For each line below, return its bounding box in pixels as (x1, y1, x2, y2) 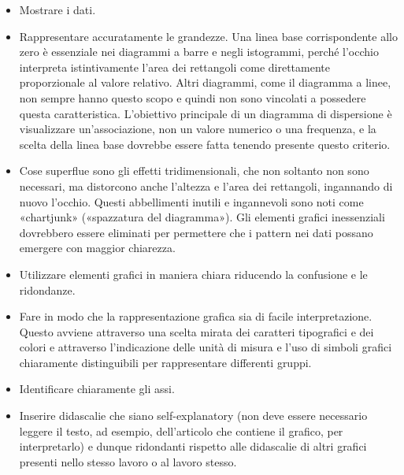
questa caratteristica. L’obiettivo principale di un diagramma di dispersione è (19, 105, 392, 121)
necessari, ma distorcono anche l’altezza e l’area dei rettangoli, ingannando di (19, 177, 393, 194)
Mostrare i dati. (19, 2, 96, 17)
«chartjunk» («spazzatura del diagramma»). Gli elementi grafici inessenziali (19, 209, 385, 225)
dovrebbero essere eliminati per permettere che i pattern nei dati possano (19, 224, 373, 240)
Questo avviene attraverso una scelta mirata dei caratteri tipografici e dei (19, 323, 374, 340)
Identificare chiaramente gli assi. (19, 380, 175, 397)
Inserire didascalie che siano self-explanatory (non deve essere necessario (19, 407, 368, 424)
